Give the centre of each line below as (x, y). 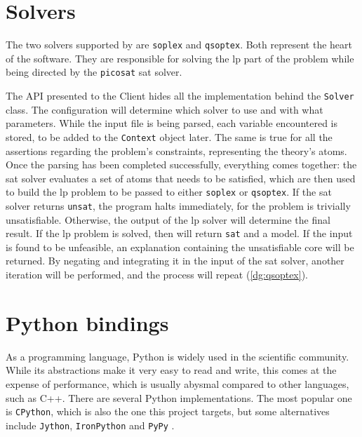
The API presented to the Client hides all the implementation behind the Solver (180, 96)
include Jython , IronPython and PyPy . (90, 425)
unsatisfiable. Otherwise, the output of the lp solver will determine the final (168, 219)
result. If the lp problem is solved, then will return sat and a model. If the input (179, 233)
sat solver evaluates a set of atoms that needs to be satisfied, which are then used (181, 178)
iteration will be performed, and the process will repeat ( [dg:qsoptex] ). (157, 275)
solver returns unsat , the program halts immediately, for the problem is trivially (178, 205)
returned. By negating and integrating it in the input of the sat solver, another (175, 261)
